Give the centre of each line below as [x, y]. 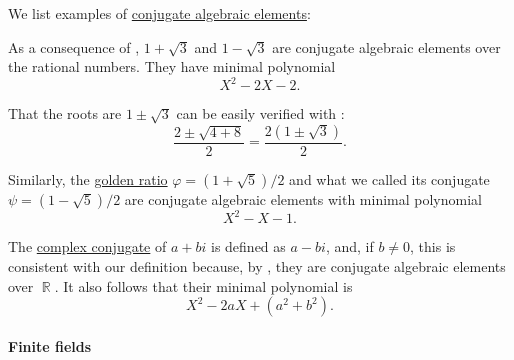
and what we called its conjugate [389, 178]
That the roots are [65, 113]
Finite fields [50, 345]
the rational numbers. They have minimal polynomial [172, 66]
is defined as [248, 246]
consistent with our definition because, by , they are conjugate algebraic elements [257, 266]
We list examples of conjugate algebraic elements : [159, 13]
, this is [433, 246]
